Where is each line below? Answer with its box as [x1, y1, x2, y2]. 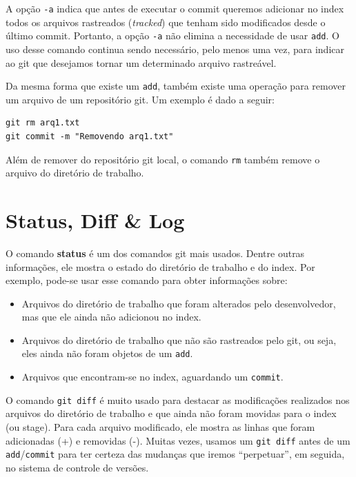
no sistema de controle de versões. [6, 460, 149, 474]
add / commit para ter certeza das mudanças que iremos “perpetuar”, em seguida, [6, 447, 345, 461]
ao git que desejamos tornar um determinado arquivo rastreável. [6, 55, 277, 70]
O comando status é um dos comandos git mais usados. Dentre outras [6, 245, 305, 260]
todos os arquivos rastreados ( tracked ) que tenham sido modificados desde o [6, 14, 326, 29]
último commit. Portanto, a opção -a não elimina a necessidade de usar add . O [6, 28, 339, 43]
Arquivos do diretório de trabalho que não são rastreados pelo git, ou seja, [21, 332, 337, 347]
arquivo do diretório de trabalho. [6, 165, 144, 180]
